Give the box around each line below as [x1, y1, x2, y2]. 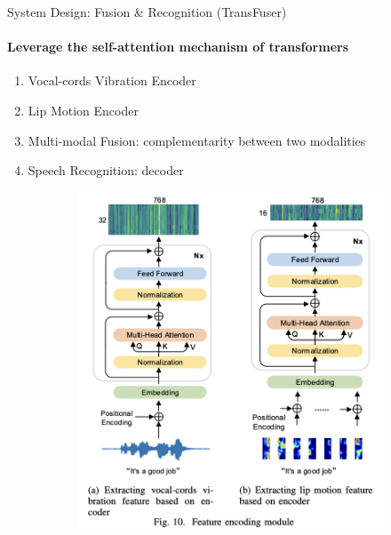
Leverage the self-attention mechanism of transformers [7, 37, 349, 56]
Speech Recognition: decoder [28, 161, 184, 180]
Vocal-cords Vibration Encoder [28, 71, 196, 90]
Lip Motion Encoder [28, 100, 139, 119]
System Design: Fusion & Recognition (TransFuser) [7, 3, 287, 20]
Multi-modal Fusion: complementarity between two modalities [28, 131, 366, 149]
